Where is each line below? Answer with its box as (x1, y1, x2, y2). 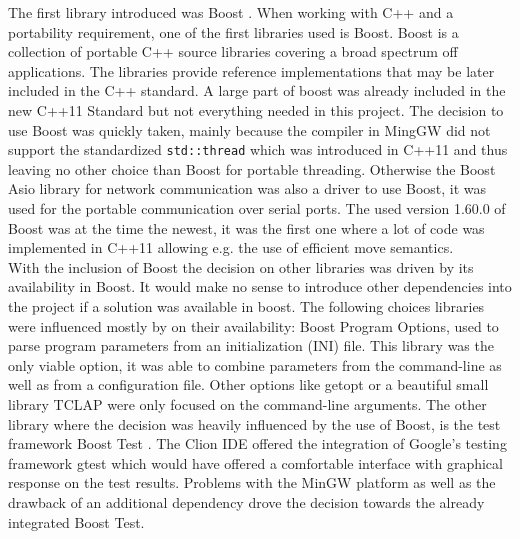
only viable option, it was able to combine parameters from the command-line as (8, 354, 502, 375)
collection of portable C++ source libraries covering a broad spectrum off (8, 41, 458, 62)
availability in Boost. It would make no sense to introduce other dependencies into (8, 276, 512, 297)
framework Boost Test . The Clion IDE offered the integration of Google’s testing (8, 433, 507, 454)
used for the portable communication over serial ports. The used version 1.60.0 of (8, 198, 506, 218)
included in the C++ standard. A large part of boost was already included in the (8, 80, 506, 101)
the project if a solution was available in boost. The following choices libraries (8, 295, 485, 316)
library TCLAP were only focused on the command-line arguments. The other (8, 393, 487, 414)
